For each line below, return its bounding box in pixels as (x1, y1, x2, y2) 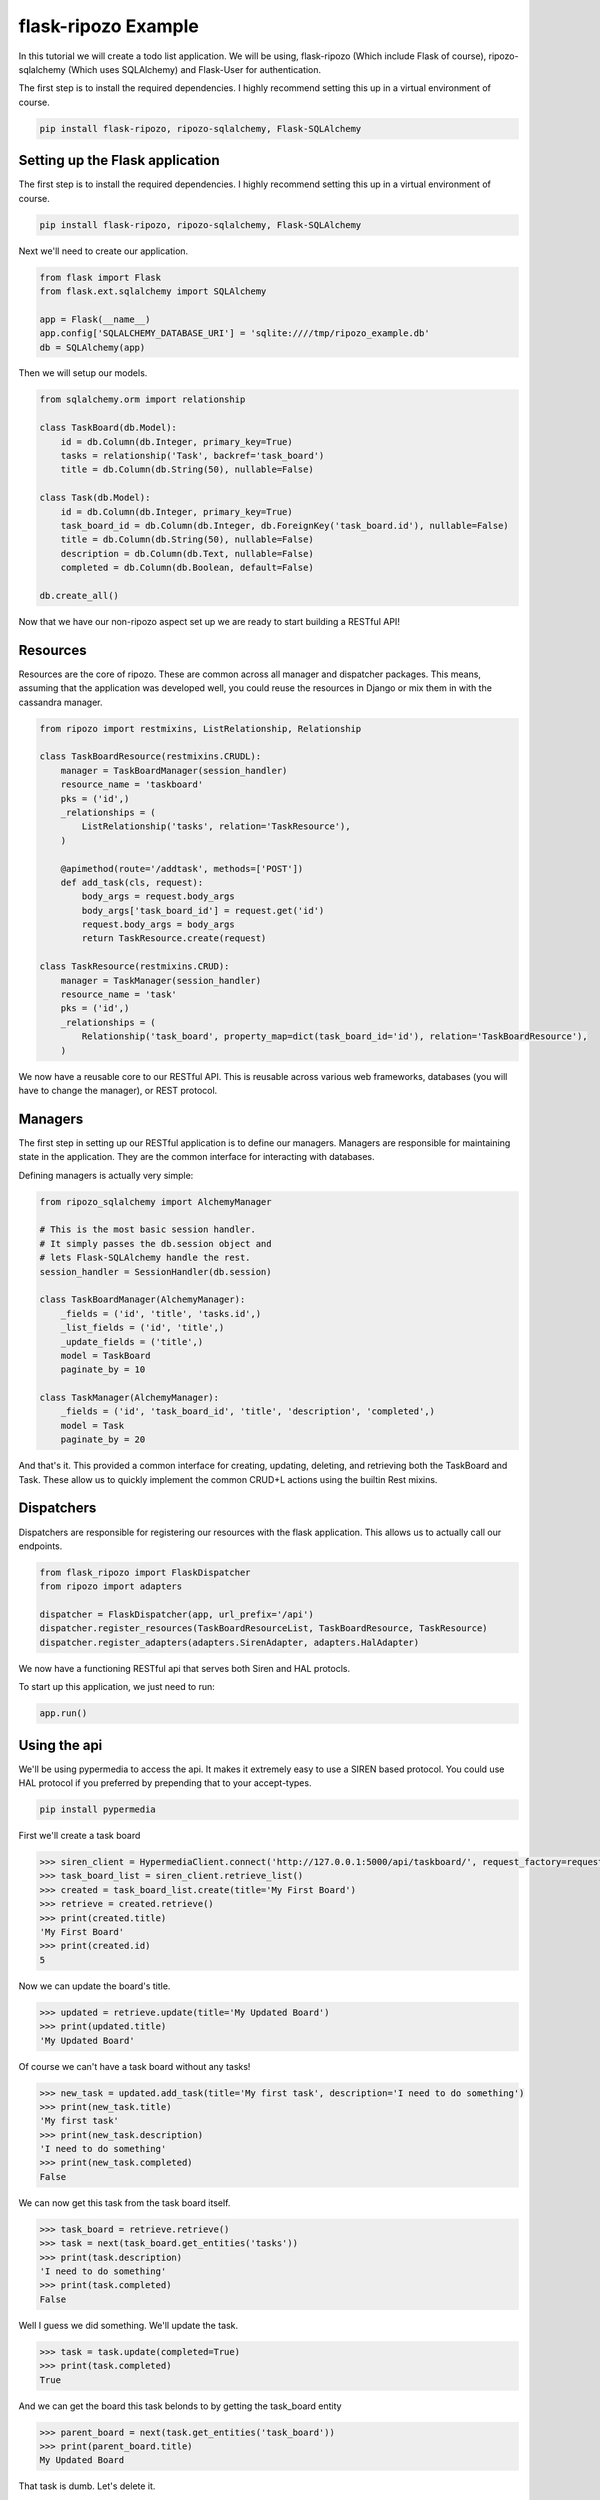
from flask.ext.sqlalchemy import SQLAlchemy (39, 285, 267, 297)
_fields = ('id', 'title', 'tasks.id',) (60, 1308, 262, 1319)
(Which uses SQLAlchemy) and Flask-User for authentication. (67, 63, 322, 75)
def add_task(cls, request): (60, 876, 204, 888)
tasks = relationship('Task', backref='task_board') (60, 450, 325, 462)
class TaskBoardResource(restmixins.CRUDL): (39, 751, 262, 762)
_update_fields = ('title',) (60, 1336, 204, 1347)
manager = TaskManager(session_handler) (60, 975, 262, 986)
